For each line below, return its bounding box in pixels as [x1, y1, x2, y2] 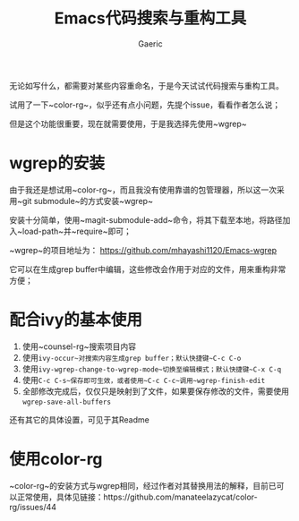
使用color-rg [9, 449, 103, 469]
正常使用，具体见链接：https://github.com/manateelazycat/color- [16, 491, 258, 502]
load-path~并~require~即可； [21, 226, 132, 236]
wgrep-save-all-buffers [21, 397, 112, 406]
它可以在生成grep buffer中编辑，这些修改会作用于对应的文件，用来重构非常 [9, 263, 286, 274]
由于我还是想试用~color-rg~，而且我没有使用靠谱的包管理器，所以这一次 [9, 184, 278, 195]
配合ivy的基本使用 [9, 310, 143, 330]
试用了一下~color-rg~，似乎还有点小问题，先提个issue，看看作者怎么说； [9, 99, 281, 110]
